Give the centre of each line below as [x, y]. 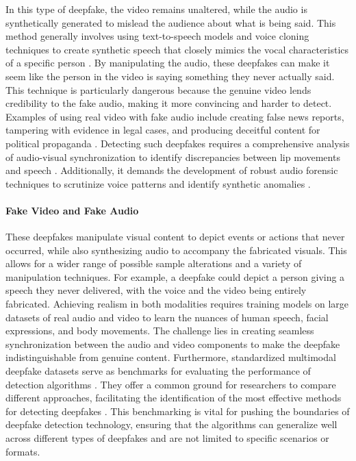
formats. [23, 451]
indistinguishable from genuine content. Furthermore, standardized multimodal [171, 357]
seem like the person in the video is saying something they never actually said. [170, 76]
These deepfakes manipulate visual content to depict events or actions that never [175, 237]
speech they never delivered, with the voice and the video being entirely [156, 290]
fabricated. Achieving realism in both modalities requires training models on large [177, 304]
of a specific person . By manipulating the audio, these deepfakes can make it [168, 63]
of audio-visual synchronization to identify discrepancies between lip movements [173, 157]
